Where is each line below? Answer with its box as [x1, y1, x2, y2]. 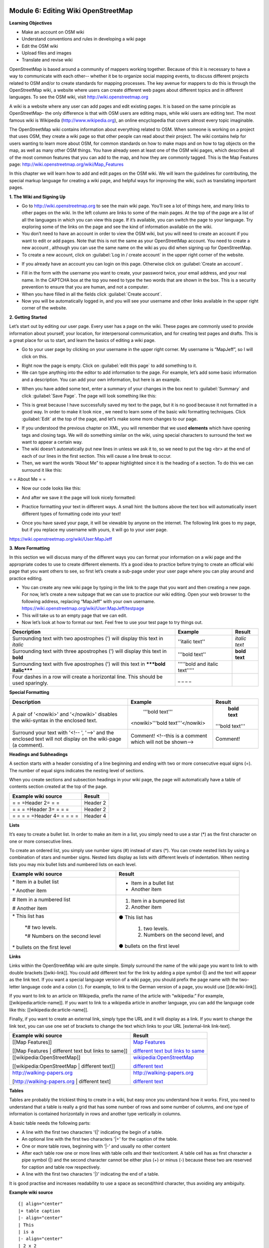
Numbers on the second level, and [143, 932, 224, 938]
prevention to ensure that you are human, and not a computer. [21, 284, 149, 290]
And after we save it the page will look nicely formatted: [21, 494, 136, 500]
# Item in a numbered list [12, 896, 71, 903]
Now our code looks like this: [21, 485, 82, 491]
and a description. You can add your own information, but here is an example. [21, 376, 181, 382]
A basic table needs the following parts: [9, 1120, 91, 1126]
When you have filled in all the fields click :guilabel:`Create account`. [21, 291, 162, 297]
